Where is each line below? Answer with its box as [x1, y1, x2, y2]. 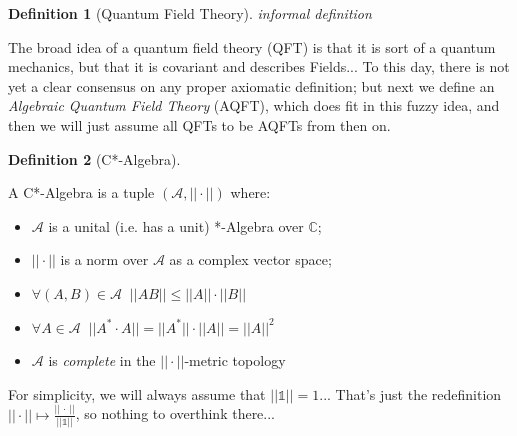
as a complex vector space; [169, 249, 332, 270]
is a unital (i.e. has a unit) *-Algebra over [48, 215, 304, 236]
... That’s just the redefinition [319, 383, 502, 404]
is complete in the [48, 350, 156, 371]
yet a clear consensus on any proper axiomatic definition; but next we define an [8, 75, 495, 96]
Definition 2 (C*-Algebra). [8, 148, 181, 169]
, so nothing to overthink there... [75, 403, 276, 424]
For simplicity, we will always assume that [8, 383, 266, 404]
